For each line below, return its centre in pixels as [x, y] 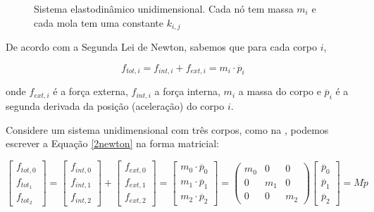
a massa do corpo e [280, 91]
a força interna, [187, 91]
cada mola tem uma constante [99, 22]
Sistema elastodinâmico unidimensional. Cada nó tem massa [164, 8]
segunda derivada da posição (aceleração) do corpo [115, 106]
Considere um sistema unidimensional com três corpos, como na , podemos [167, 129]
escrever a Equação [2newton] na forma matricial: [112, 143]
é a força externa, [91, 91]
